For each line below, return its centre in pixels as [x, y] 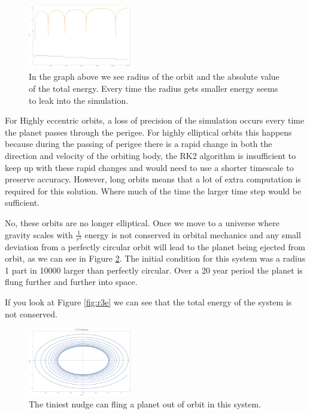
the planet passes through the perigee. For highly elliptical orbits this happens [148, 132]
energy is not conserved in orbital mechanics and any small [193, 234]
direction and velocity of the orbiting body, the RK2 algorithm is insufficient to [151, 155]
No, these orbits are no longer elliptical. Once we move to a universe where [142, 222]
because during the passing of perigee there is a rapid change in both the [139, 144]
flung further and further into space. [71, 282]
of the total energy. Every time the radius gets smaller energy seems [154, 88]
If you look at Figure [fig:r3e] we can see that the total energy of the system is [148, 302]
